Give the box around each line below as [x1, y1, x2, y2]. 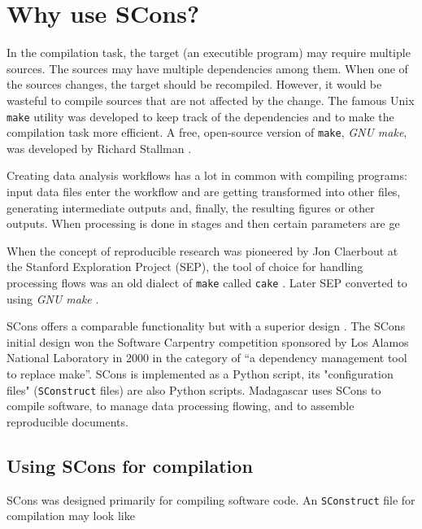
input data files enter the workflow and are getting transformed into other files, [7, 183, 401, 199]
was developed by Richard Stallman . [7, 139, 192, 156]
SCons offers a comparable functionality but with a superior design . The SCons [7, 317, 406, 334]
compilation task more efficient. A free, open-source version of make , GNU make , [7, 124, 407, 141]
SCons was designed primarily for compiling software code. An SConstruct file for [7, 491, 415, 508]
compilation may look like [7, 507, 135, 524]
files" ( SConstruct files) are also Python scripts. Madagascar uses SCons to [7, 381, 381, 398]
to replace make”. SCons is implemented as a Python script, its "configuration [7, 365, 394, 382]
